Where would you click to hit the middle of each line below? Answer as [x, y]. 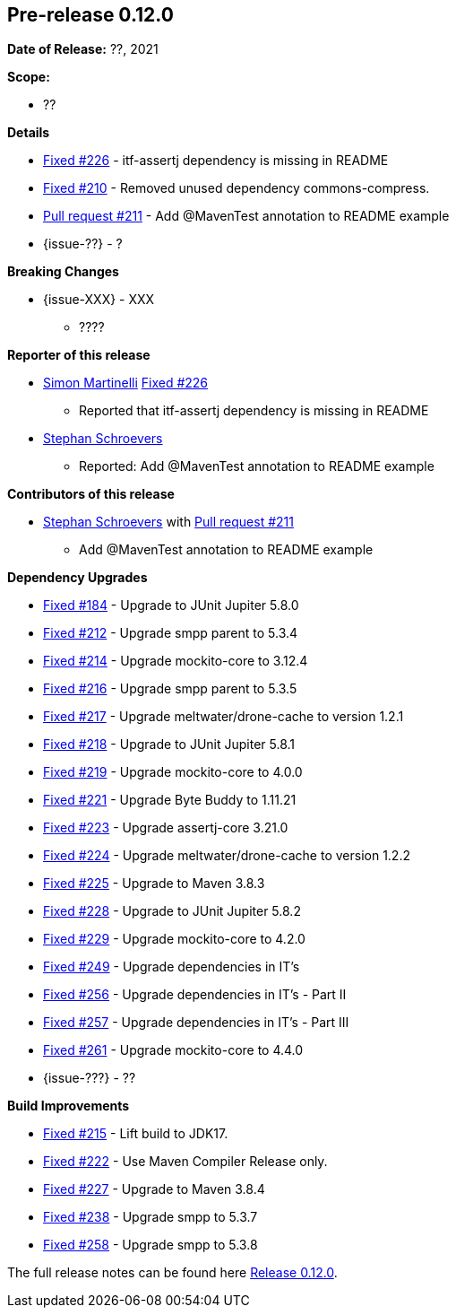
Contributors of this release [91, 494]
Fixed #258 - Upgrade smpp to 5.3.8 [151, 1245]
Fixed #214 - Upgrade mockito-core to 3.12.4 [176, 661]
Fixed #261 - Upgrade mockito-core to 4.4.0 [173, 1050]
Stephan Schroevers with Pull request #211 [168, 522]
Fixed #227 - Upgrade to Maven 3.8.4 [154, 1189]
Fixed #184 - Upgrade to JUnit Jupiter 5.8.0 [171, 605]
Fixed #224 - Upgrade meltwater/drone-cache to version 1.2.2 [227, 856]
